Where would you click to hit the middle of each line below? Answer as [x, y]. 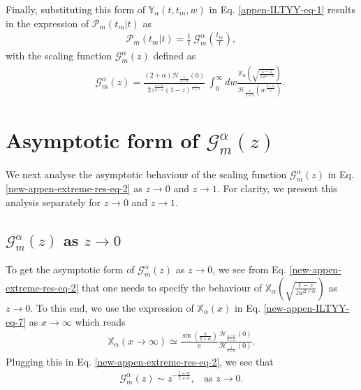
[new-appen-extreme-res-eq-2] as [74, 188]
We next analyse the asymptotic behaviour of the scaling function [146, 174]
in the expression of [47, 23]
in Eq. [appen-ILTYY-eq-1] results [282, 9]
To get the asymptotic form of [70, 269]
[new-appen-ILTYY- [307, 307]
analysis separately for [53, 202]
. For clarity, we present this [277, 188]
